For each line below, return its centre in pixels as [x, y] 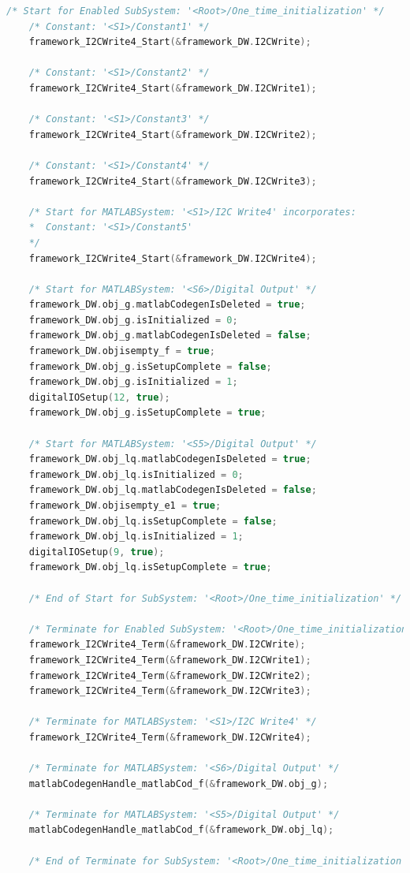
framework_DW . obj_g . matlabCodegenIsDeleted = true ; [167, 305]
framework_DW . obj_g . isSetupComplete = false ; [150, 366]
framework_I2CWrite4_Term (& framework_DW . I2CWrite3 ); [170, 691]
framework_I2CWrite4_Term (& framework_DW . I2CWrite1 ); [170, 660]
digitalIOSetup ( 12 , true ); [99, 397]
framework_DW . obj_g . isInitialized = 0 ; [133, 320]
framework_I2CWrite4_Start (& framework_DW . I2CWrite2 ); [173, 134]
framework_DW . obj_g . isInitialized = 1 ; [133, 382]
